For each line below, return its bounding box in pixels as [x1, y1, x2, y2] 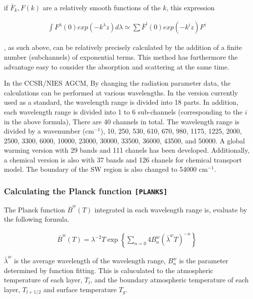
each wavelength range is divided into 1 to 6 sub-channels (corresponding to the [4, 106, 243, 116]
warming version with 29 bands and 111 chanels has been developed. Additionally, [4, 145, 250, 155]
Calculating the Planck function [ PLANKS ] [4, 184, 168, 197]
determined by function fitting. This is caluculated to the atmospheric [4, 265, 213, 275]
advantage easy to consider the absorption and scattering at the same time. [4, 61, 230, 71]
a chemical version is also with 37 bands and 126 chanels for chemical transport [4, 154, 242, 164]
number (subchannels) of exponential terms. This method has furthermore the [4, 51, 238, 62]
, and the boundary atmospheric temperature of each [90, 275, 249, 285]
